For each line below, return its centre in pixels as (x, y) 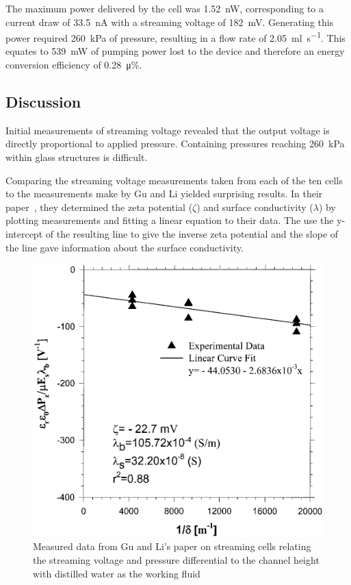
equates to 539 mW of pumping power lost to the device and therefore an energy (175, 51)
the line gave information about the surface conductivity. (125, 247)
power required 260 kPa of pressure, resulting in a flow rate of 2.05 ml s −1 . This (175, 37)
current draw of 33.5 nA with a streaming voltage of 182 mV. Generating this (170, 22)
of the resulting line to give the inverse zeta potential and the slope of (192, 233)
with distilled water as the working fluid (117, 573)
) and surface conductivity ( (255, 207)
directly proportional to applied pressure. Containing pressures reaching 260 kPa (175, 144)
